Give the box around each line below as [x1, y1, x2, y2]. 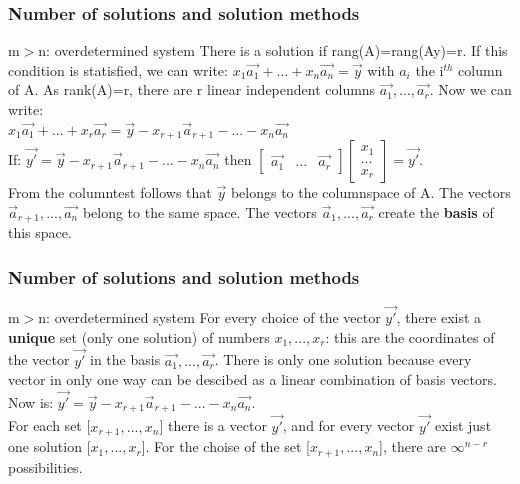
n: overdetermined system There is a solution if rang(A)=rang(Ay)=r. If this [38, 40, 508, 61]
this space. [8, 222, 72, 243]
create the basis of [378, 201, 494, 222]
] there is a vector [159, 415, 267, 436]
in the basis [90, 349, 161, 370]
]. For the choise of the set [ [141, 436, 311, 457]
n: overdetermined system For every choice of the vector [38, 307, 381, 328]
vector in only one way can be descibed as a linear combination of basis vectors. [8, 369, 497, 390]
